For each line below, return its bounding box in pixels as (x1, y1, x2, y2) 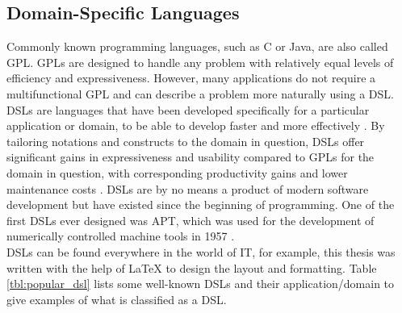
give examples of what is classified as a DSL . (6, 290, 227, 307)
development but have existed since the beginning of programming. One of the (6, 196, 395, 213)
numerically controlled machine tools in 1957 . (6, 227, 235, 244)
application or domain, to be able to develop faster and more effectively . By (6, 117, 385, 134)
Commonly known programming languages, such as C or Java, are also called (6, 38, 388, 55)
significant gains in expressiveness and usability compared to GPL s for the (6, 148, 375, 165)
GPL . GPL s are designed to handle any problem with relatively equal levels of (6, 53, 394, 70)
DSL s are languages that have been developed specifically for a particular (6, 101, 370, 118)
